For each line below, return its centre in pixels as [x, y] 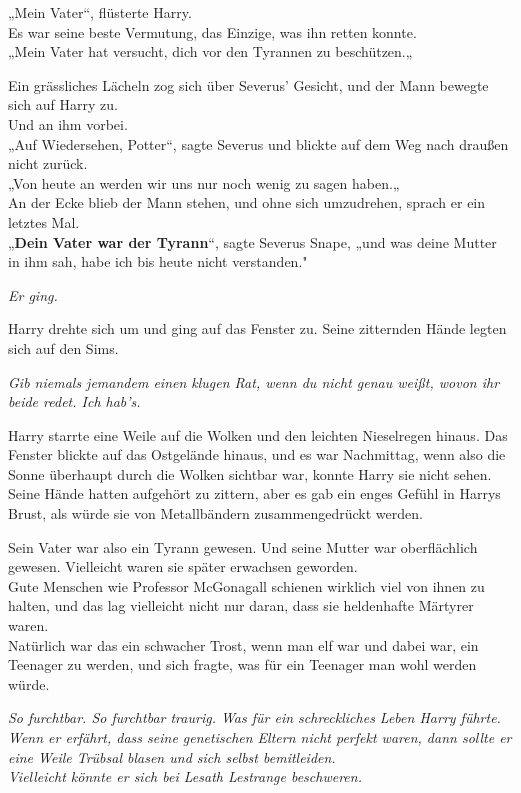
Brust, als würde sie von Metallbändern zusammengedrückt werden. [215, 513]
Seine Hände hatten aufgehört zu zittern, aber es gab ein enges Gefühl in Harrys [254, 493]
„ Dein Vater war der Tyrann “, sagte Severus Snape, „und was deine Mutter [252, 241]
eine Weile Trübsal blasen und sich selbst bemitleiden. [172, 756]
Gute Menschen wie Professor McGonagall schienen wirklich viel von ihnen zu [246, 585]
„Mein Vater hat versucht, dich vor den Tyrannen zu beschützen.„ [210, 51]
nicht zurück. [48, 163]
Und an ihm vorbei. [68, 123]
